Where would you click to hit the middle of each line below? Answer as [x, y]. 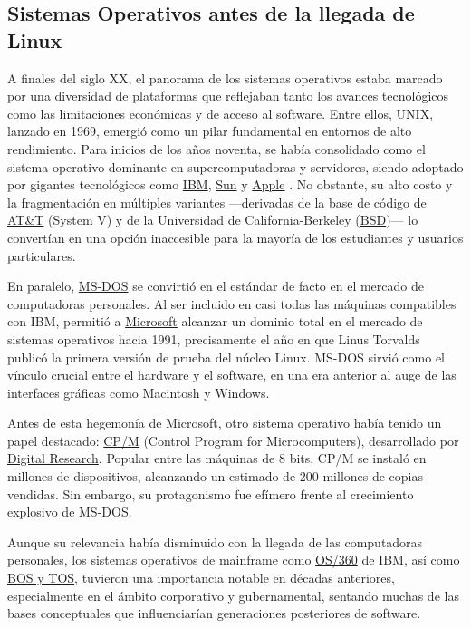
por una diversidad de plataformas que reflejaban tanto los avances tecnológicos [228, 96]
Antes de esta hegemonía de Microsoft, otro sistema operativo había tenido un [225, 423]
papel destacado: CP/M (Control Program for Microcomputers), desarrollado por [233, 440]
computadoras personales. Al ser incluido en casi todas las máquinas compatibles [232, 303]
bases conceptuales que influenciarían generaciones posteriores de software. [214, 613]
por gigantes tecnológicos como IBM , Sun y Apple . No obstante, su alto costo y [230, 184]
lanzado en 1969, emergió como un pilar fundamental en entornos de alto [210, 131]
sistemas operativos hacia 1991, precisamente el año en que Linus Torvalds [214, 338]
